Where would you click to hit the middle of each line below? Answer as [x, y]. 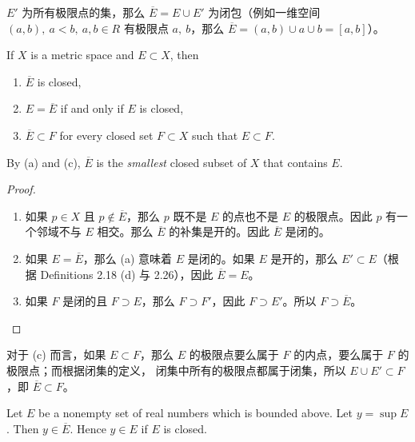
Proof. [21, 189]
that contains [295, 162]
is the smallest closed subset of [172, 162]
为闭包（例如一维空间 [264, 12]
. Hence [88, 428]
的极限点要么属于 [234, 354]
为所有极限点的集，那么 [84, 12]
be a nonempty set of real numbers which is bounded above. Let [196, 413]
